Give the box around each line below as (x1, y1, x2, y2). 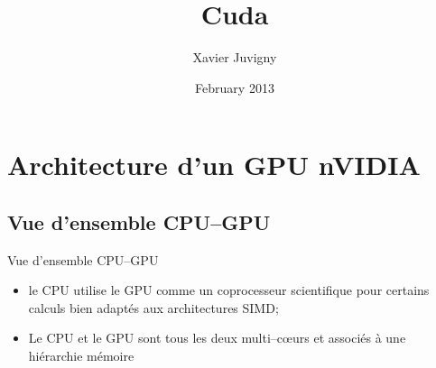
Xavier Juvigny (192, 48, 277, 67)
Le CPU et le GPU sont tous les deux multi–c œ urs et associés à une (28, 328, 406, 347)
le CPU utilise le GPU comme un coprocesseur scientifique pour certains (28, 281, 430, 299)
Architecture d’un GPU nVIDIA (7, 146, 421, 183)
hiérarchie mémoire (28, 346, 135, 365)
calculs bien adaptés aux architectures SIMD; (28, 298, 279, 317)
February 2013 (195, 78, 274, 97)
